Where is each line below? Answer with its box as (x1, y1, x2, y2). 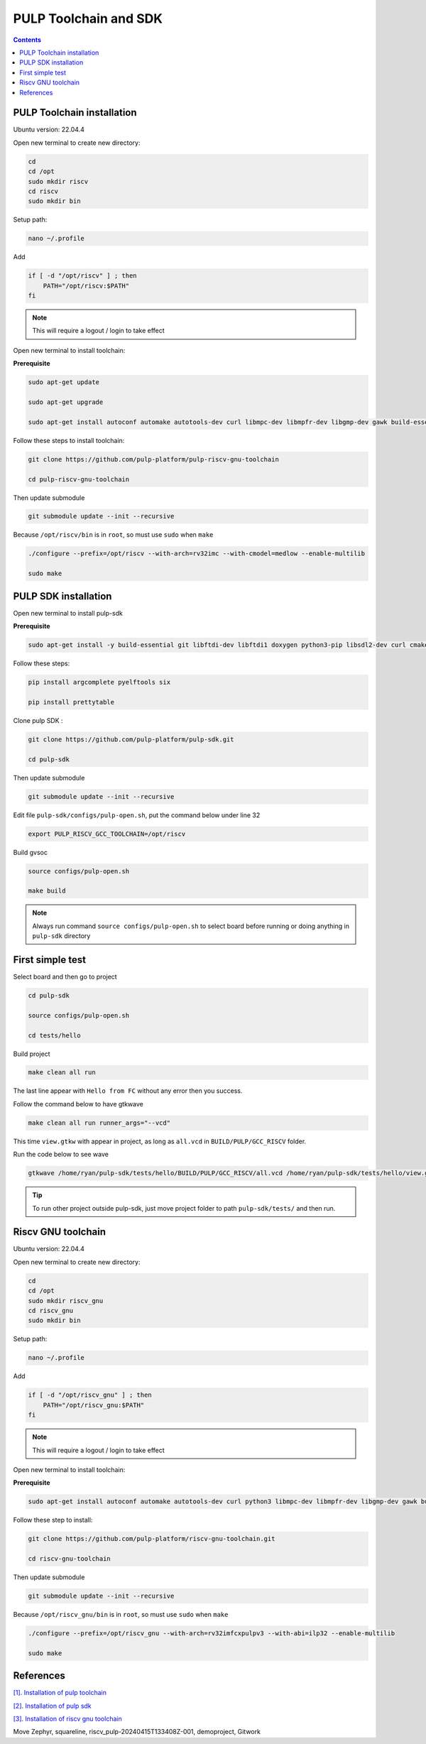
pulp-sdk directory (32, 932, 91, 940)
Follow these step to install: (13, 1516, 93, 1525)
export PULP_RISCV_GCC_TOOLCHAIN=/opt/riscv (28, 829, 186, 838)
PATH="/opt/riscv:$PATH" (43, 281, 130, 290)
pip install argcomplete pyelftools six (28, 678, 170, 687)
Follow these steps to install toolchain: (13, 436, 125, 445)
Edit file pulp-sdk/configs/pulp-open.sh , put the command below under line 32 (13, 810, 261, 819)
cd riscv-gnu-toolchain (28, 1555, 111, 1563)
